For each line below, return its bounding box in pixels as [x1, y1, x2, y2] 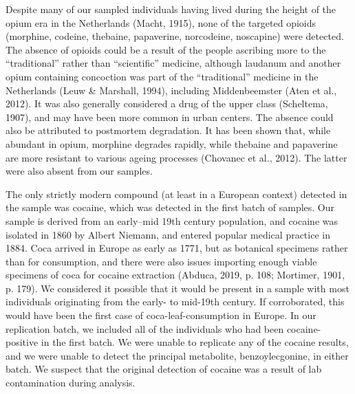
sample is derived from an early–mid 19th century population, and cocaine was [6, 213, 338, 228]
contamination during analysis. [6, 375, 136, 390]
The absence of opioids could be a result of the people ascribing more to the [6, 42, 326, 56]
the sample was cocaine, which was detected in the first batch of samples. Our [6, 200, 335, 215]
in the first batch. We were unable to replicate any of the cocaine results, [41, 335, 349, 349]
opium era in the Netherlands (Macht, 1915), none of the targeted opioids [6, 15, 316, 30]
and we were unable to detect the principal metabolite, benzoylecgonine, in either [6, 348, 349, 362]
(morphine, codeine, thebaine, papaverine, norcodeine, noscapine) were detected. [6, 29, 344, 43]
